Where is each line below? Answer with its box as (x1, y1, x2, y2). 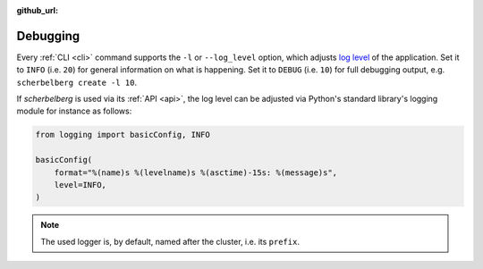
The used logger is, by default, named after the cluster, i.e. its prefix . (40, 236, 300, 247)
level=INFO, (54, 180, 107, 190)
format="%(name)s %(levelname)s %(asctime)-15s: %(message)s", (54, 167, 338, 178)
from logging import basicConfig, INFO (35, 130, 210, 140)
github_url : (16, 5, 58, 15)
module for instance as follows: (16, 105, 132, 116)
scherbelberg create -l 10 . (16, 77, 138, 88)
